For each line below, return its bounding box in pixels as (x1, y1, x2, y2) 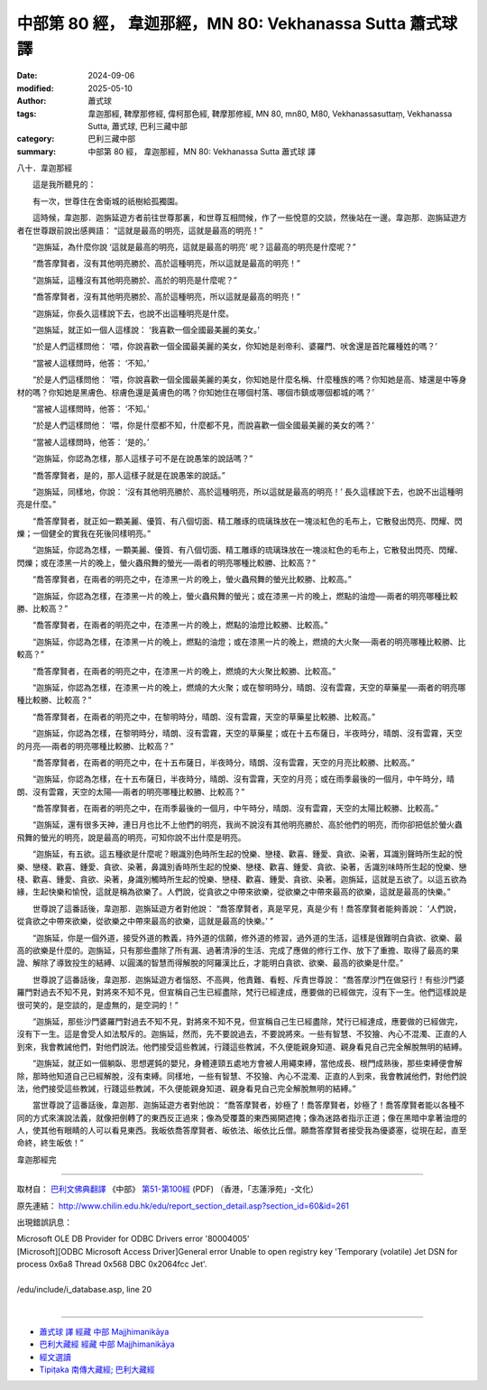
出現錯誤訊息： (16, 1217, 72, 1228)
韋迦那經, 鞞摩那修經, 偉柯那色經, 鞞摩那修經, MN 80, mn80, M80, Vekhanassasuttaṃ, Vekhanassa (87, 108, 453, 119)
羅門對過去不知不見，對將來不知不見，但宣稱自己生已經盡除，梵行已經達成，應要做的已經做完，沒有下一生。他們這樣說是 (16, 987, 467, 997)
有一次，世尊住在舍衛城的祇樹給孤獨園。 (32, 195, 183, 207)
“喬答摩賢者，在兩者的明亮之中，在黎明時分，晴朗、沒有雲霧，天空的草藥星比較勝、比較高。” (32, 711, 376, 722)
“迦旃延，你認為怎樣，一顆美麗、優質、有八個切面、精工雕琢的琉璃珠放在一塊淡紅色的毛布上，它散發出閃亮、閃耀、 (32, 544, 464, 555)
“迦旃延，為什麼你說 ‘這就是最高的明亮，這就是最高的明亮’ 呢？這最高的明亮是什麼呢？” (32, 242, 356, 253)
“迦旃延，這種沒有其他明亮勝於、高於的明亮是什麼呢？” (32, 274, 238, 285)
